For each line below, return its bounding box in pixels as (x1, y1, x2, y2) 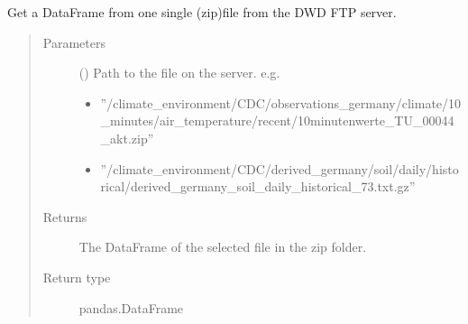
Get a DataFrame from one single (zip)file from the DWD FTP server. (7, 3, 397, 21)
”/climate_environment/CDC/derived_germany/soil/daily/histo (100, 159, 459, 178)
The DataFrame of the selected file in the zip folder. (78, 237, 367, 256)
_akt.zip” (100, 128, 154, 147)
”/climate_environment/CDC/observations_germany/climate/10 (100, 93, 462, 112)
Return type (42, 267, 111, 286)
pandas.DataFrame (78, 298, 184, 317)
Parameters (42, 32, 106, 51)
